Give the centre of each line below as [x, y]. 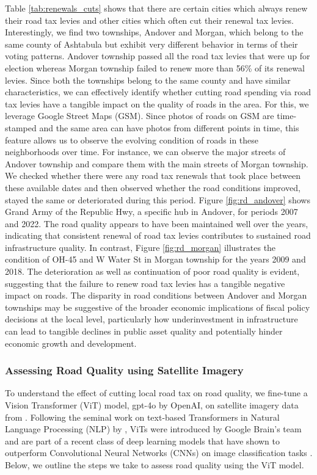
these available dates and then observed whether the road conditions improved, [153, 187]
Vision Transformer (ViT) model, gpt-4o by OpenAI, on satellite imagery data [152, 405]
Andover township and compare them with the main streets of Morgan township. [157, 163]
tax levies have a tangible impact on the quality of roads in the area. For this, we [157, 103]
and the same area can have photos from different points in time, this [169, 127]
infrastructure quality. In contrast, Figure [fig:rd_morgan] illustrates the [140, 247]
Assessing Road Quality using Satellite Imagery [124, 370]
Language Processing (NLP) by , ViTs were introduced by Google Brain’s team [153, 429]
